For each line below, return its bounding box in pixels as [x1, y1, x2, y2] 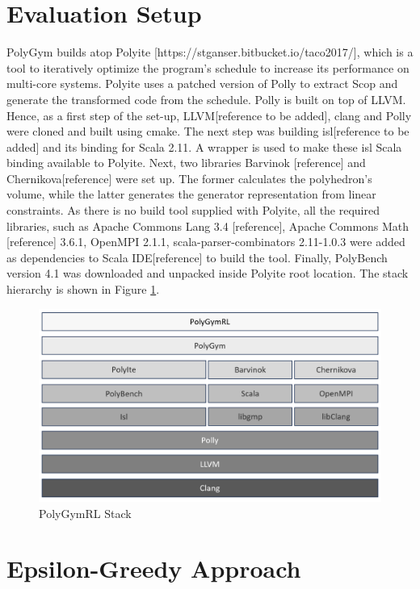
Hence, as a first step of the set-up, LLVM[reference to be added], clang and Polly [6, 107, 412, 123]
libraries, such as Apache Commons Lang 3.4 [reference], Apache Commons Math [6, 217, 409, 234]
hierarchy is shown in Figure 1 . [6, 281, 160, 298]
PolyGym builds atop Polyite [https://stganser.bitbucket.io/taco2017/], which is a [6, 44, 414, 61]
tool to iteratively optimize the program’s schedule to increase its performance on [6, 59, 409, 76]
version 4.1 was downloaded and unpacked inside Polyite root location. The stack [6, 265, 409, 282]
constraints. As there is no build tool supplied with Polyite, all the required [6, 202, 380, 219]
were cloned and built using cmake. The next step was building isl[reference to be [6, 123, 409, 140]
